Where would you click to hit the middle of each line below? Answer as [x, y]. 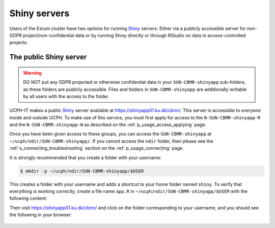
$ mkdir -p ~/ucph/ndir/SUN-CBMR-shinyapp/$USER [82, 171]
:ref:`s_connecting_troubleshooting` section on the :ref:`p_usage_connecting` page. [97, 148]
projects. [19, 43]
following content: [28, 199]
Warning [32, 73]
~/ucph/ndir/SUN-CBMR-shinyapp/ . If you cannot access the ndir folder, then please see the [111, 141]
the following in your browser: [41, 215]
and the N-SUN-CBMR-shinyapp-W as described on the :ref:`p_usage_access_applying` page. [108, 125]
